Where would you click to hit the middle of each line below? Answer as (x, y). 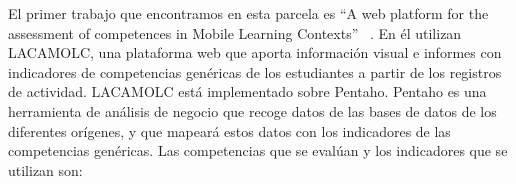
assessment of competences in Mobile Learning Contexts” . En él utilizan (235, 32)
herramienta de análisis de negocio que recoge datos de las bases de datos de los (252, 110)
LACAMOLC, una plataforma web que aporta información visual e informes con (255, 52)
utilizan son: (45, 169)
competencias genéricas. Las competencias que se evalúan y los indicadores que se (258, 150)
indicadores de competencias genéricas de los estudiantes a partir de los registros (255, 71)
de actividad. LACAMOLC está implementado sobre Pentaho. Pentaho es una (247, 91)
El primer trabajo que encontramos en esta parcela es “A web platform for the (248, 13)
